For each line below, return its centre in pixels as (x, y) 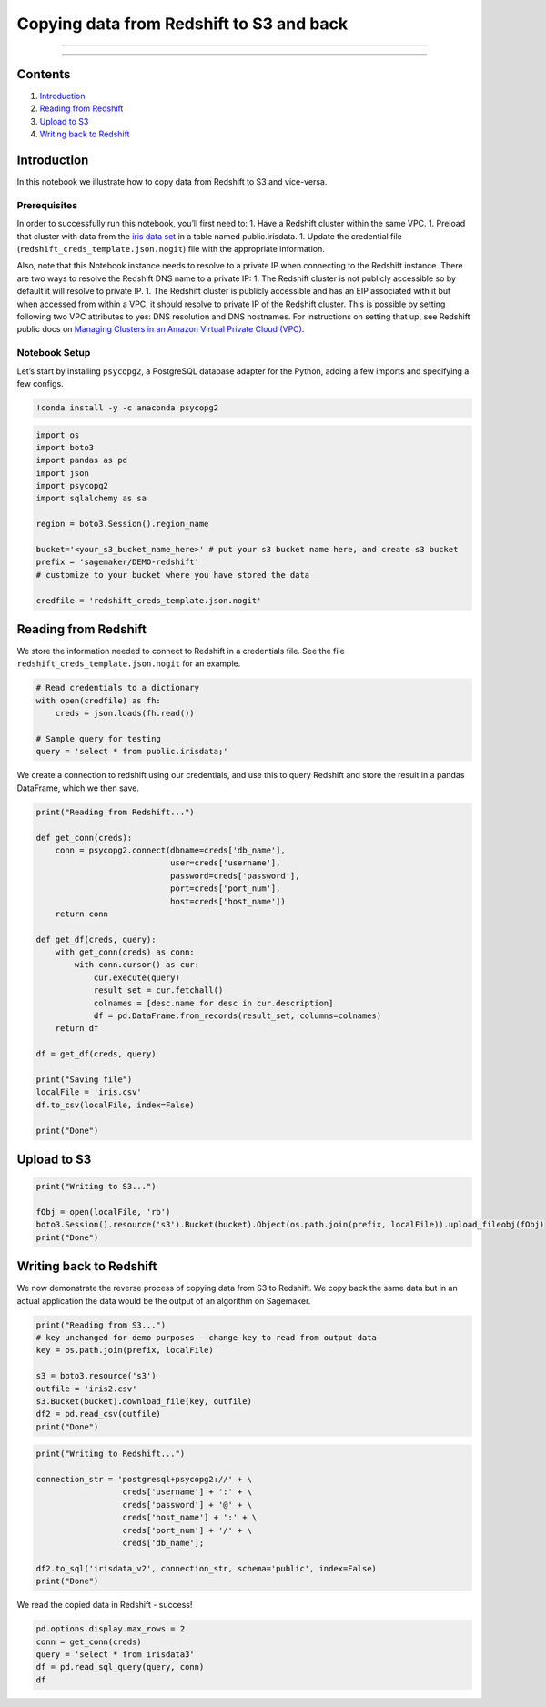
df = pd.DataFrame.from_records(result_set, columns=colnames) (238, 1016)
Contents (44, 74)
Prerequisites (47, 205)
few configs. (40, 383)
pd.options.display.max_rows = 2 (111, 1629)
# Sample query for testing (98, 739)
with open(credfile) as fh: (98, 700)
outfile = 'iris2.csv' (86, 1389)
